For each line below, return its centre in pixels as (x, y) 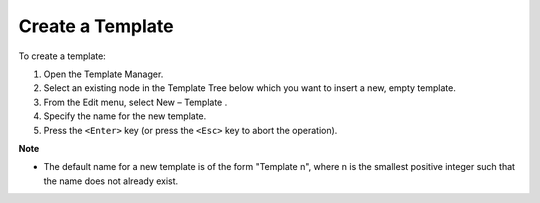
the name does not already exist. (111, 181)
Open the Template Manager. (103, 74)
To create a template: (62, 56)
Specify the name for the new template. (125, 116)
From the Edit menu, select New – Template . (135, 102)
